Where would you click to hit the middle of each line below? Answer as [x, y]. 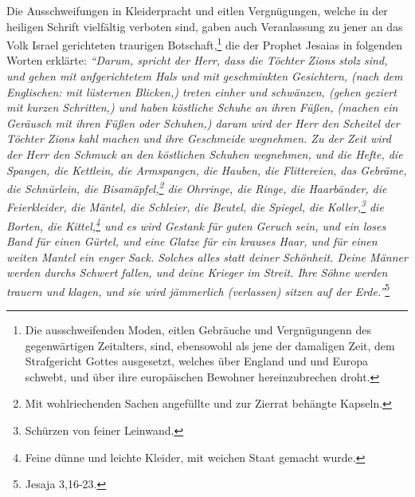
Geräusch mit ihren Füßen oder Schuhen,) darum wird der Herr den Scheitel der [203, 122]
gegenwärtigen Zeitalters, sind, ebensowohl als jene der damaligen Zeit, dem [210, 345]
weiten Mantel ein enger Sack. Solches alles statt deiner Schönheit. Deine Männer [207, 256]
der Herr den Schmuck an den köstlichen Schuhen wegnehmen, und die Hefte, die [205, 154]
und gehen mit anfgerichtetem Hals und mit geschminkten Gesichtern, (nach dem [205, 76]
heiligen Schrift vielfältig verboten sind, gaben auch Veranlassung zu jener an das [205, 26]
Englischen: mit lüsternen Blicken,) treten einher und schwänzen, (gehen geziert [202, 91]
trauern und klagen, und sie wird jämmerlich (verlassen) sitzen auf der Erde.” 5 [198, 290]
